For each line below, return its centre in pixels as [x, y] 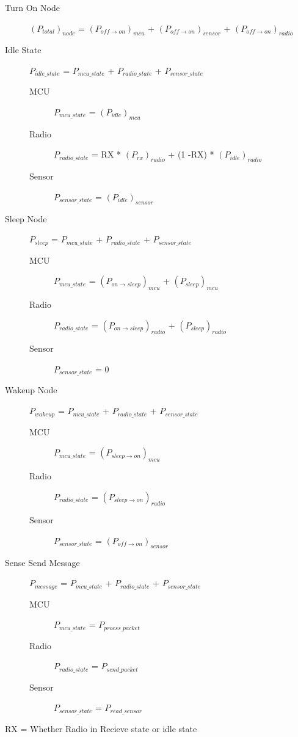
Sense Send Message [42, 562]
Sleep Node [26, 218]
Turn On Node [32, 7]
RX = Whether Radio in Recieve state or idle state [101, 728]
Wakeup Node [31, 390]
